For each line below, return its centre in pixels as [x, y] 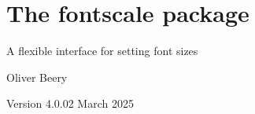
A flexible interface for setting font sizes [102, 51]
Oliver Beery [37, 77]
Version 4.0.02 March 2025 [70, 103]
